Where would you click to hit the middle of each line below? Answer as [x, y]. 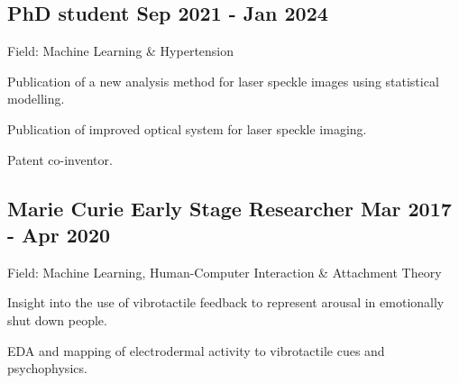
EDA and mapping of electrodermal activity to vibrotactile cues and [196, 350]
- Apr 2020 [59, 234]
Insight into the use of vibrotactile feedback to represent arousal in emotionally [226, 302]
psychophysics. [47, 368]
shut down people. [57, 319]
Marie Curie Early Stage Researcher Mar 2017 [229, 208]
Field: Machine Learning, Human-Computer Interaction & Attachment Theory [225, 272]
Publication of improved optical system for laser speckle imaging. [187, 128]
